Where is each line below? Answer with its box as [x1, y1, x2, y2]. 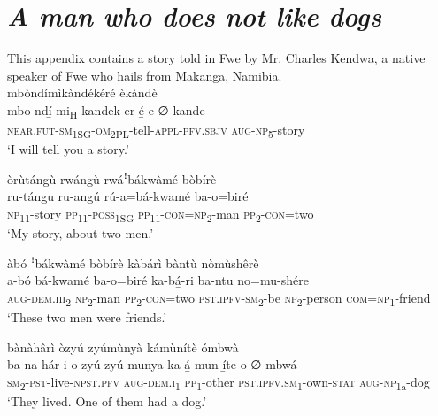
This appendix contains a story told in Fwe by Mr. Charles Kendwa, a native [7, 49, 426, 67]
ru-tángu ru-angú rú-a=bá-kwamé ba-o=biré [7, 187, 249, 205]
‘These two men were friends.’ [7, 307, 167, 326]
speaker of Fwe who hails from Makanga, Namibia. [7, 65, 282, 84]
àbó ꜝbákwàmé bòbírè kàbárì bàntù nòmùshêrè [7, 253, 259, 272]
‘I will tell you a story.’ [7, 140, 129, 158]
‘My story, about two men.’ [7, 224, 154, 243]
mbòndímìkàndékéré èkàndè [7, 83, 158, 102]
